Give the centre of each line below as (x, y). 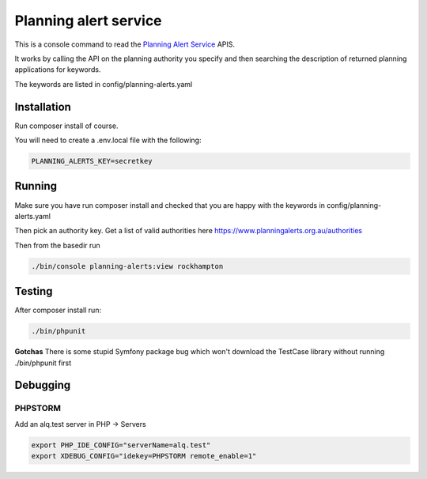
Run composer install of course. (66, 126)
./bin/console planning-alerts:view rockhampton (127, 266)
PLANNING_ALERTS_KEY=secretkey (92, 161)
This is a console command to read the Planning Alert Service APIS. (125, 44)
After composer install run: (58, 310)
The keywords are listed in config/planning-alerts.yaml (104, 84)
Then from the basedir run (57, 245)
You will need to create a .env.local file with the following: (108, 140)
